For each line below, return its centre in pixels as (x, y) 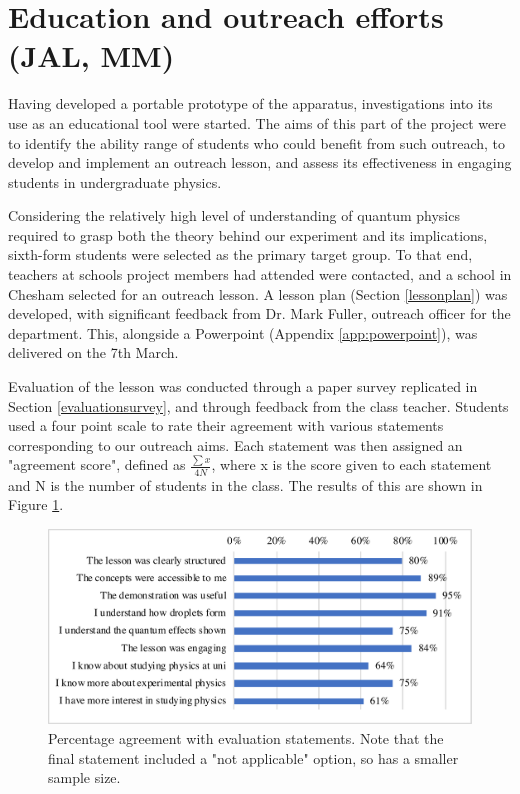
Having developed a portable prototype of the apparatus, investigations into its (250, 103)
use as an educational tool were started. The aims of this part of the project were (257, 122)
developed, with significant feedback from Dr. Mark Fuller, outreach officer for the (259, 313)
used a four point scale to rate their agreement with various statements (226, 425)
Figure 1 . (36, 504)
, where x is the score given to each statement (351, 464)
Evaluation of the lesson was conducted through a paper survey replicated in (243, 386)
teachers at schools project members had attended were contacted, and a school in (260, 274)
